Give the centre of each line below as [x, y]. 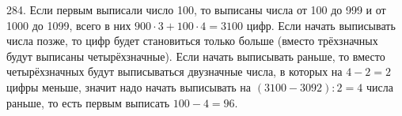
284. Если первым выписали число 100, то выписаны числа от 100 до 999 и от [196, 9]
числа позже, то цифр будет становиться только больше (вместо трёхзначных [192, 41]
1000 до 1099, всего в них [69, 25]
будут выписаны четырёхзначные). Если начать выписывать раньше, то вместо [196, 56]
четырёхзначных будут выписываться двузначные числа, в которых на [174, 71]
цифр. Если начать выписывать [321, 25]
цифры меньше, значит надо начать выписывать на [129, 86]
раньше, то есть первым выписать [88, 102]
